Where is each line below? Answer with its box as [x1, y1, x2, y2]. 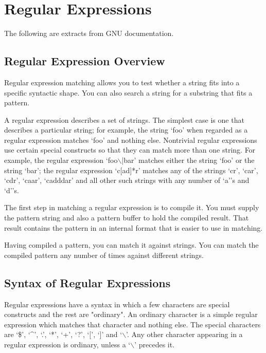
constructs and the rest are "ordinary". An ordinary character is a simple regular [4, 309, 258, 320]
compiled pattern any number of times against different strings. [4, 249, 204, 260]
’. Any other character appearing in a [126, 329, 243, 340]
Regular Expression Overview [4, 53, 165, 69]
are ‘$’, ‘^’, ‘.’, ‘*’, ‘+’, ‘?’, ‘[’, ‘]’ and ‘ [4, 329, 122, 340]
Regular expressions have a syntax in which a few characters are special [4, 299, 230, 309]
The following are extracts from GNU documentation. [4, 28, 174, 39]
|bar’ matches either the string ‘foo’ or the [121, 155, 255, 165]
